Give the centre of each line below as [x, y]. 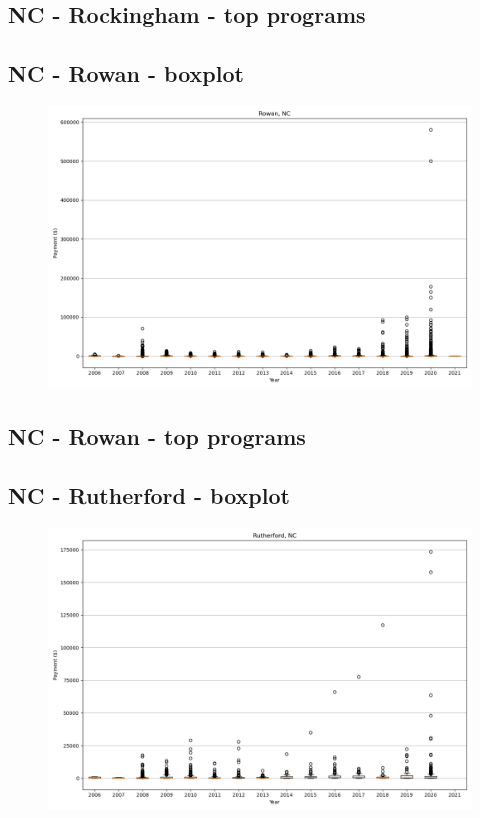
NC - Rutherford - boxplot [149, 495]
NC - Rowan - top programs [157, 436]
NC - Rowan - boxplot [126, 73]
